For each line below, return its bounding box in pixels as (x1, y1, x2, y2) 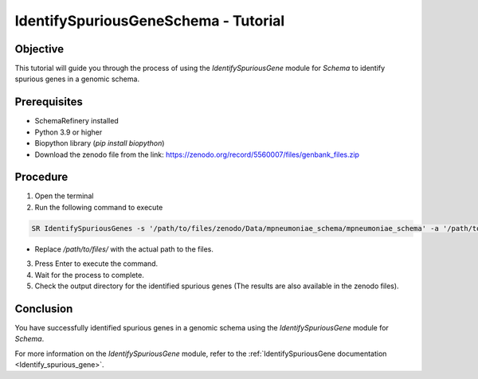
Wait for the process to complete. (34, 270, 145, 279)
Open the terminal (34, 191, 94, 201)
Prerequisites (14, 96, 83, 109)
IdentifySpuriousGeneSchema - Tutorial (14, 12, 285, 29)
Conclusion (14, 302, 73, 315)
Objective (14, 42, 65, 56)
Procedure (14, 170, 69, 184)
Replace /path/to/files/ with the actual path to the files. (34, 244, 214, 254)
